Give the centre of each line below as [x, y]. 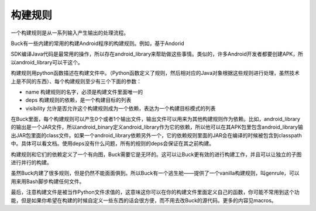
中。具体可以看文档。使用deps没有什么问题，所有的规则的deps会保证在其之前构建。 [113, 144]
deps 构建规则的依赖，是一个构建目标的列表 [78, 100]
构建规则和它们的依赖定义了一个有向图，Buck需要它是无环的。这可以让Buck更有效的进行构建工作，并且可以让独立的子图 [156, 154]
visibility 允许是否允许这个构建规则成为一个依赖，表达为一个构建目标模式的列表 [121, 108]
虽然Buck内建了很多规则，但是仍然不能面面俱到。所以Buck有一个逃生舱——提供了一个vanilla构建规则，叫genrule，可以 [155, 173]
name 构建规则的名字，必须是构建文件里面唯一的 [84, 92]
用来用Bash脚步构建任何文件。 [48, 181]
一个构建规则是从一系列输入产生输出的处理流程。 [70, 33]
